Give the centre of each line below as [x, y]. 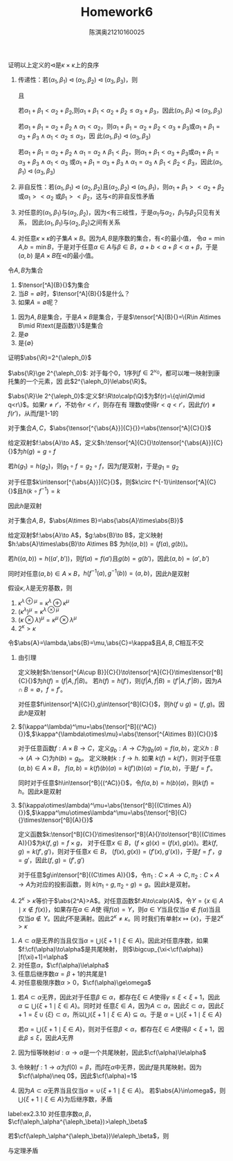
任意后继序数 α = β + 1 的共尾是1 [62, 974]
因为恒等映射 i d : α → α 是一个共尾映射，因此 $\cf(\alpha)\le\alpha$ [112, 1052]
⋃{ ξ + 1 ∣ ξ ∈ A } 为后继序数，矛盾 [65, 1099]
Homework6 [117, 12]
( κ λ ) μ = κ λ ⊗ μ [38, 611]
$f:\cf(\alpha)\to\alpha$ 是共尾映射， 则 [73, 949]
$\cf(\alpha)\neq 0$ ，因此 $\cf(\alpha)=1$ [77, 1075]
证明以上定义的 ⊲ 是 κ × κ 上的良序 [54, 65]
